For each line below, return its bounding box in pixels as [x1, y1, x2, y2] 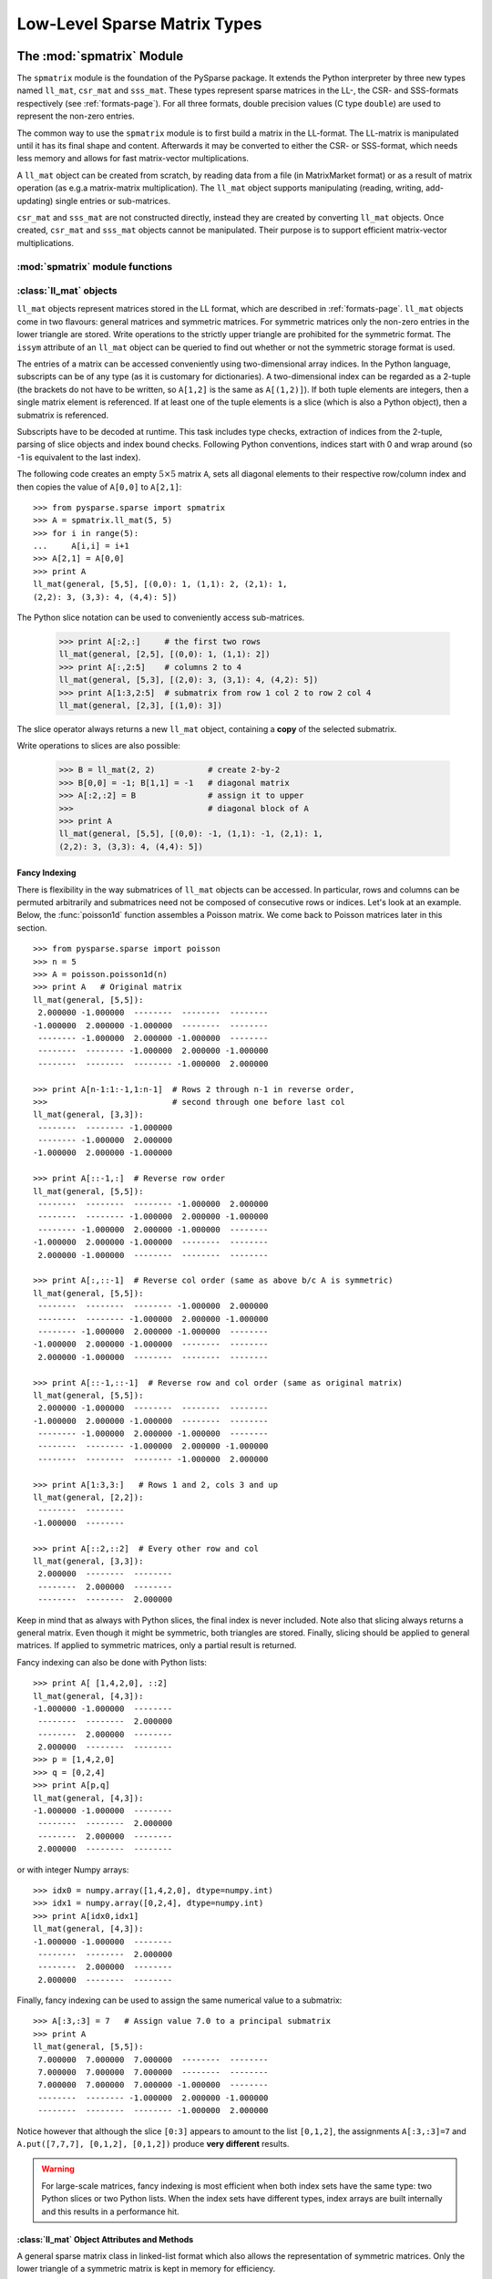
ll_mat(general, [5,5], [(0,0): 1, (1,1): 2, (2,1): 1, [33, 579, 288, 590]
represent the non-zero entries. [16, 110, 136, 122]
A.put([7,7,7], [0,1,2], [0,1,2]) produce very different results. [16, 2139, 290, 2149]
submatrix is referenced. [16, 409, 109, 420]
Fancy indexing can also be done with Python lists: [16, 1656, 207, 1667]
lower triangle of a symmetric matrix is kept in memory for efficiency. [16, 2264, 276, 2274]
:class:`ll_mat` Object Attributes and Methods [16, 2233, 194, 2244]
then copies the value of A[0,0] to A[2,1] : [16, 481, 182, 492]
